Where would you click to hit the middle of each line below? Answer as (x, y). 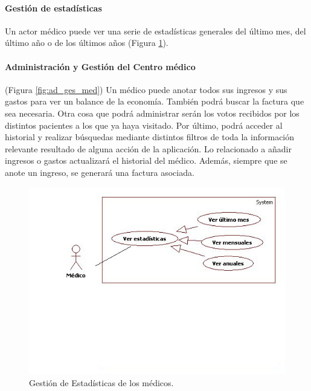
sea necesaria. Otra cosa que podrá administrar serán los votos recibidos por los (152, 113)
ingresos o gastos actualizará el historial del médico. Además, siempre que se (146, 160)
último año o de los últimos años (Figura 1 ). (87, 43)
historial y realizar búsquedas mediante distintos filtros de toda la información (150, 137)
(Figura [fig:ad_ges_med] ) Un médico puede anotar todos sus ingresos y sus (146, 89)
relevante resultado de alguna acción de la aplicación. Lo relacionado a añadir (148, 148)
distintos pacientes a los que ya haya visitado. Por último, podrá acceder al (144, 125)
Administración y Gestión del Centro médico (100, 66)
